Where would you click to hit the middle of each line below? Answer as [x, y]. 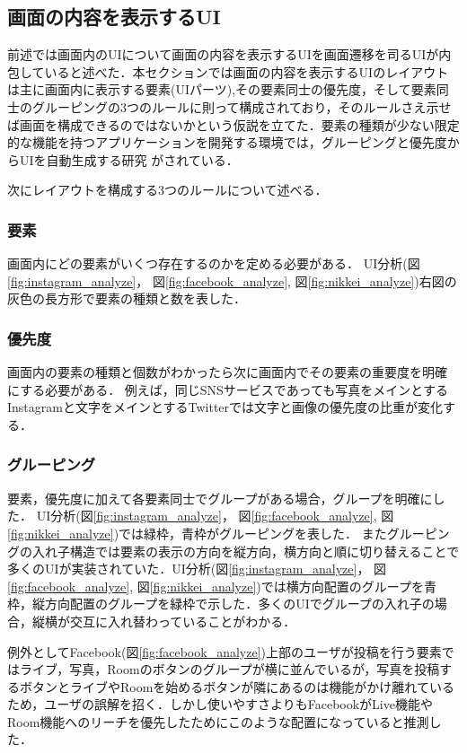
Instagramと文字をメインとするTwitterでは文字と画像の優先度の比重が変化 [225, 407]
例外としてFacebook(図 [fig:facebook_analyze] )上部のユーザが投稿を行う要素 [225, 651]
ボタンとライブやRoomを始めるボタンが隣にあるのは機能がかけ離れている [237, 686]
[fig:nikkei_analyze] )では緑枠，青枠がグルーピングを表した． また [197, 533]
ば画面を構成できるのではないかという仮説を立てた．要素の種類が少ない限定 [233, 124]
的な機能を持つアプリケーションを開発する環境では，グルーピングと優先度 [227, 142]
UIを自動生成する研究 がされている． [129, 159]
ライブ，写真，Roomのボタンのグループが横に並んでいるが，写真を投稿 [229, 669]
